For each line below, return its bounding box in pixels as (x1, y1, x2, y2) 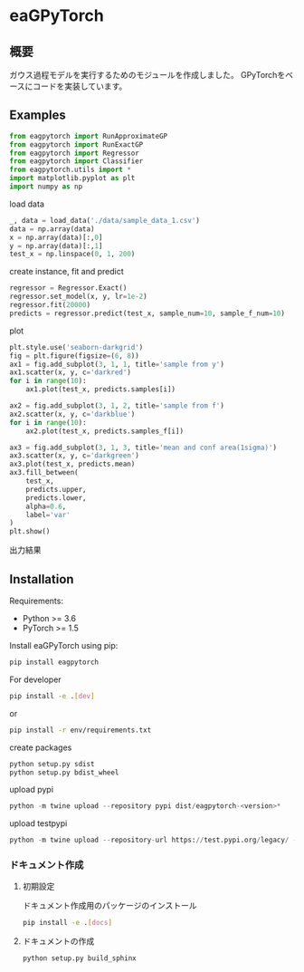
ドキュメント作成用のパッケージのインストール (22, 900, 197, 911)
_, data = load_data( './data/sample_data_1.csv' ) (9, 216, 201, 225)
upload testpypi (9, 818, 68, 829)
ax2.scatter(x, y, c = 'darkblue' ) (9, 409, 136, 419)
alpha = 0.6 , (25, 502, 67, 511)
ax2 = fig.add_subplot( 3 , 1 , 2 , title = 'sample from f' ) (9, 401, 224, 410)
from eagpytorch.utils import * (9, 165, 131, 175)
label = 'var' (25, 510, 71, 519)
